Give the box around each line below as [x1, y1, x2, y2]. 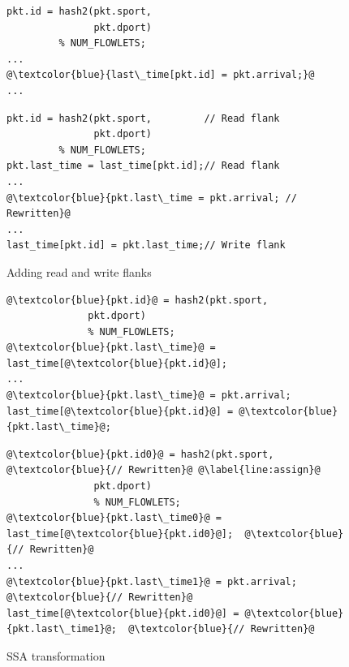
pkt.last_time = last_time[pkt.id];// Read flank [6, 160, 280, 172]
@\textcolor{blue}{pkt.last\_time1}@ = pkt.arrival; [6, 575, 297, 587]
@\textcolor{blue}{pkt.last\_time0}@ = [6, 512, 222, 524]
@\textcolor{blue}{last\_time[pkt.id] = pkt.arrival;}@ [6, 69, 315, 81]
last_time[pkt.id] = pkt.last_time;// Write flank [6, 239, 286, 252]
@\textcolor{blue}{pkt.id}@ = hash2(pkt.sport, [6, 294, 269, 306]
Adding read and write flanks [6, 263, 152, 280]
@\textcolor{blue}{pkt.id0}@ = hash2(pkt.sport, [6, 448, 274, 460]
